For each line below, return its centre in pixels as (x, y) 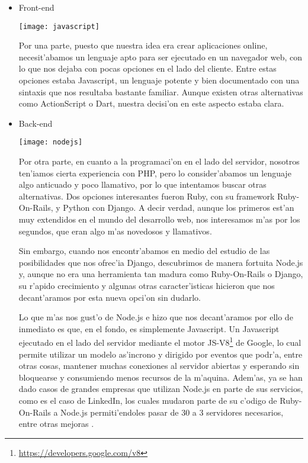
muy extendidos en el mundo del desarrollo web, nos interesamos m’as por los (159, 219)
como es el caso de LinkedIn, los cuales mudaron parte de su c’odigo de (148, 400)
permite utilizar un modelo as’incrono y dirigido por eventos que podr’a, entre (161, 354)
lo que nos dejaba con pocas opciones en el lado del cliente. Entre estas (147, 68)
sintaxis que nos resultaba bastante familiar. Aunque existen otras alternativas (161, 91)
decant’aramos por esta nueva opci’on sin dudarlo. (110, 297)
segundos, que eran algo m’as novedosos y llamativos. (115, 231)
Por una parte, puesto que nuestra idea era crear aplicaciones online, (143, 45)
